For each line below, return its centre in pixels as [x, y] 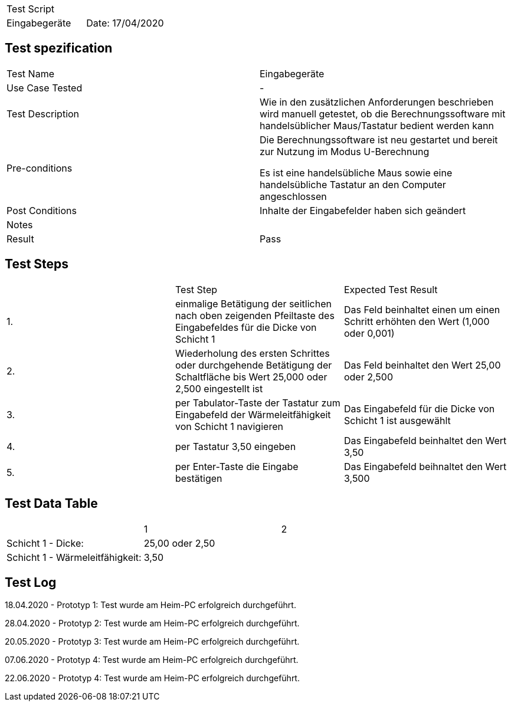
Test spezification [59, 48]
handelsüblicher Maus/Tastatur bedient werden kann [377, 125]
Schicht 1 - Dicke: [45, 543]
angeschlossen [293, 196]
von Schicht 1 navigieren [229, 426]
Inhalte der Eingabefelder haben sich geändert [363, 210]
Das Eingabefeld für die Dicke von [419, 408]
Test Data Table [51, 504]
